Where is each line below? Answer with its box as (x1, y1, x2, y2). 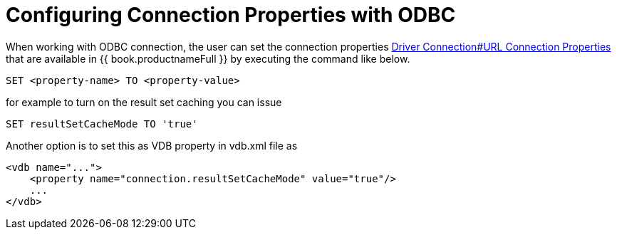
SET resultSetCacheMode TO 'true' (6, 117, 198, 130)
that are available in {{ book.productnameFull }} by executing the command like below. (6, 52, 410, 65)
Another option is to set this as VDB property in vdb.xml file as (6, 139, 298, 152)
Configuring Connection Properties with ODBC (6, 3, 456, 27)
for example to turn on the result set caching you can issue (6, 95, 282, 108)
